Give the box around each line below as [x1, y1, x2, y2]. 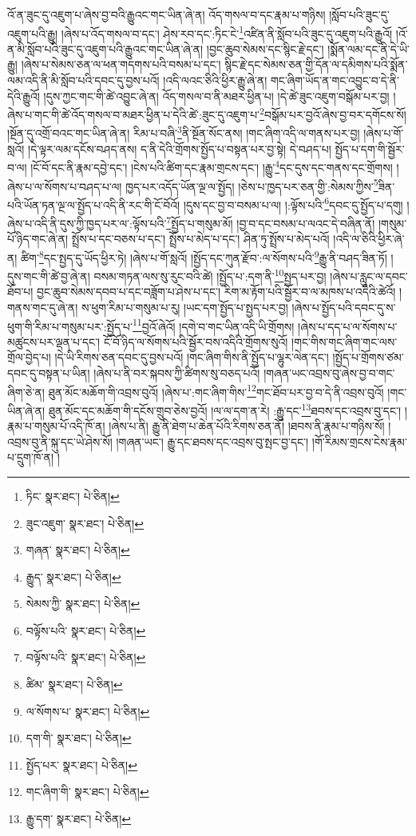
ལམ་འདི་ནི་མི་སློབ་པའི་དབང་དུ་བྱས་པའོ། [7, 72, 160, 89]
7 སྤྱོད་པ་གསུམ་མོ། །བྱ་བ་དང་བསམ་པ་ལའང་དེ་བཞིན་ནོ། [166, 213, 375, 231]
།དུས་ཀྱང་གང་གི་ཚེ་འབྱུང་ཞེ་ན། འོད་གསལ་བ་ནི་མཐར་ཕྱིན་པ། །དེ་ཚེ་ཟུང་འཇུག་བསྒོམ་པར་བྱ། [43, 87, 390, 104]
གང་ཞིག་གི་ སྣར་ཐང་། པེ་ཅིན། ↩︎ [26, 783, 149, 800]
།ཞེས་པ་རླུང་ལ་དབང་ [330, 267, 408, 284]
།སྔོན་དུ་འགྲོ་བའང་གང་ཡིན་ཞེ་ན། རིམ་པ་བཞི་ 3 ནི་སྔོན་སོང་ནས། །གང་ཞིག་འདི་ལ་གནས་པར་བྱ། [7, 122, 360, 142]
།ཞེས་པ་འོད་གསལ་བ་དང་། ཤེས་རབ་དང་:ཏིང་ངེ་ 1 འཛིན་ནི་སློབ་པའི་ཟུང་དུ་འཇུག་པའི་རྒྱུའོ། [61, 22, 393, 42]
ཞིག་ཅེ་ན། [7, 383, 45, 400]
